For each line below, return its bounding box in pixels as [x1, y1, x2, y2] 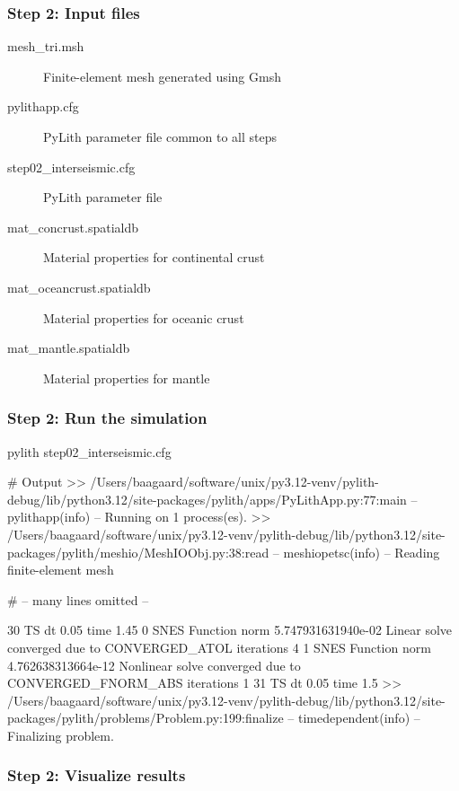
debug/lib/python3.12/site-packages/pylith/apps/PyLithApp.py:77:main [7, 489, 407, 508]
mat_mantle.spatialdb [7, 338, 130, 357]
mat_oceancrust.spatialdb [7, 277, 151, 296]
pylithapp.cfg [7, 97, 79, 116]
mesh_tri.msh [7, 37, 84, 56]
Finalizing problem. [7, 725, 114, 744]
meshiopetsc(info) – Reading [283, 542, 440, 561]
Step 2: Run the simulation [7, 407, 207, 429]
